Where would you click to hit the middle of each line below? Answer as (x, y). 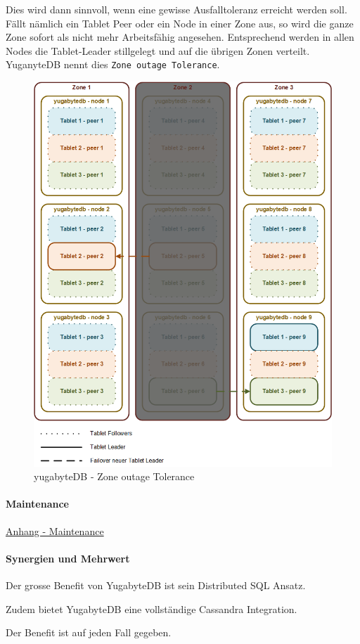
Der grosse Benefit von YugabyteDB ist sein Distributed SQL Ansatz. (156, 585)
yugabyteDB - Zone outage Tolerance (114, 476)
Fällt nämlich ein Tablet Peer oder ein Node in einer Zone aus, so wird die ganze (180, 23)
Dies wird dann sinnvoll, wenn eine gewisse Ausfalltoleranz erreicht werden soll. (176, 9)
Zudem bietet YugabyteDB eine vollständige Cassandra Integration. (152, 608)
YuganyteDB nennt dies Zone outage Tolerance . (113, 64)
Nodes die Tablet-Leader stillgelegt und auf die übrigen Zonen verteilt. (158, 50)
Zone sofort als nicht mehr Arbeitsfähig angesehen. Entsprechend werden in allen (180, 37)
